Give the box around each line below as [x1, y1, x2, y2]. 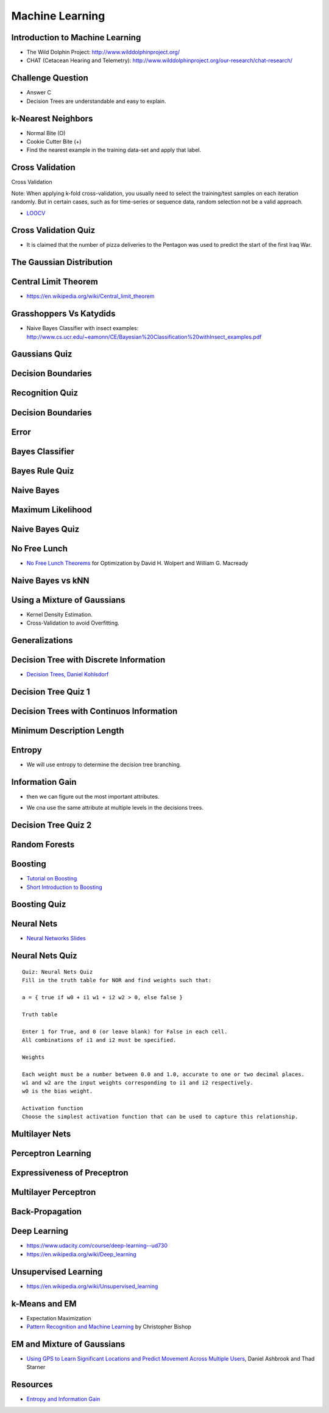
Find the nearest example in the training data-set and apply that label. [26, 146, 201, 154]
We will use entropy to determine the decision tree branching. [26, 760, 182, 768]
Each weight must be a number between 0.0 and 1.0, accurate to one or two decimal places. [22, 1071, 305, 1078]
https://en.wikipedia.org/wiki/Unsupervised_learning [26, 1283, 158, 1290]
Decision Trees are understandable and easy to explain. [26, 97, 166, 105]
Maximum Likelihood [11, 505, 93, 515]
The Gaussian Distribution [11, 257, 113, 267]
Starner [26, 1364, 46, 1371]
